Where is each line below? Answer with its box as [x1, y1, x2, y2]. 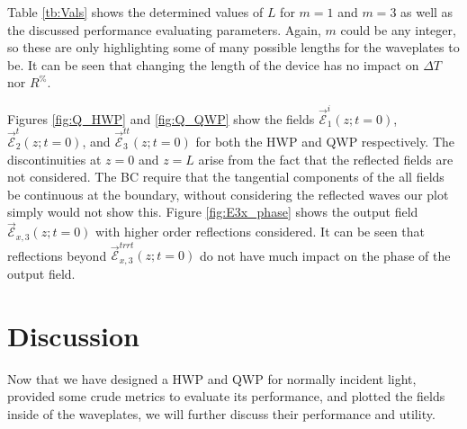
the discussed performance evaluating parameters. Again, [7, 20, 321, 39]
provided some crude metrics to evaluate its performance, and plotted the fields [7, 387, 445, 406]
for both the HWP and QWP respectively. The [195, 132, 455, 150]
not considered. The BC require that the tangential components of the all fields [7, 167, 445, 186]
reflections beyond [7, 246, 107, 264]
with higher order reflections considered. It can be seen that [95, 222, 426, 241]
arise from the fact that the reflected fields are [198, 149, 454, 168]
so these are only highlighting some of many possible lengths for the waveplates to [7, 38, 460, 57]
